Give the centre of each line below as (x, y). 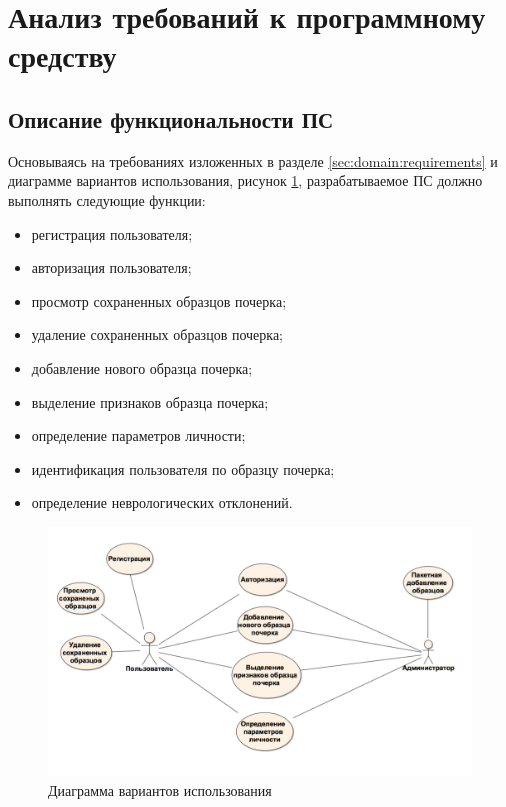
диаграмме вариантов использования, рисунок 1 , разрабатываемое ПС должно (245, 180)
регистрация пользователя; (112, 233)
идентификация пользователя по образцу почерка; (183, 468)
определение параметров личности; (138, 435)
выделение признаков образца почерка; (150, 401)
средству (62, 55)
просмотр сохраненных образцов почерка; (159, 300)
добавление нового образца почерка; (142, 367)
